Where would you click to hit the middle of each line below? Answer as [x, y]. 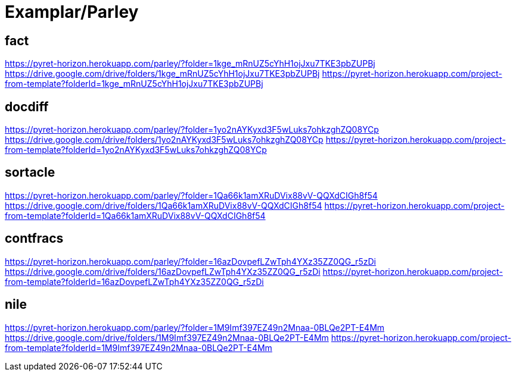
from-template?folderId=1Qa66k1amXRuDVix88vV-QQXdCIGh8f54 [135, 215]
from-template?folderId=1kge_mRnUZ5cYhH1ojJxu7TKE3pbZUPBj [134, 84]
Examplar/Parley [72, 12]
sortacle [30, 173]
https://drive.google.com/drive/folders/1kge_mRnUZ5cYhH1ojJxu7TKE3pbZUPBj [162, 74]
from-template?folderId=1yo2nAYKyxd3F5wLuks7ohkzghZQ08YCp [136, 150]
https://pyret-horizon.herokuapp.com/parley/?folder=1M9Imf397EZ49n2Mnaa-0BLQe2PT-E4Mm [195, 327]
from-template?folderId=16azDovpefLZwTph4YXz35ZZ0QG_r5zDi [134, 281]
